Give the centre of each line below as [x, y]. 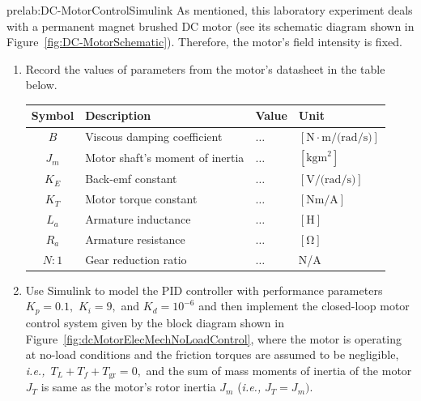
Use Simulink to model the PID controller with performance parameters [204, 290]
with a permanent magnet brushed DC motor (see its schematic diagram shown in [210, 26]
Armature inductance [138, 219]
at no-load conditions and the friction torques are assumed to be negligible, [212, 354]
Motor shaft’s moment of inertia [165, 158]
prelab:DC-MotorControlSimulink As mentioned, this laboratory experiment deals [210, 10]
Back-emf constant [131, 179]
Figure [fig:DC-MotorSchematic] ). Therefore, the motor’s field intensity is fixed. [204, 42]
